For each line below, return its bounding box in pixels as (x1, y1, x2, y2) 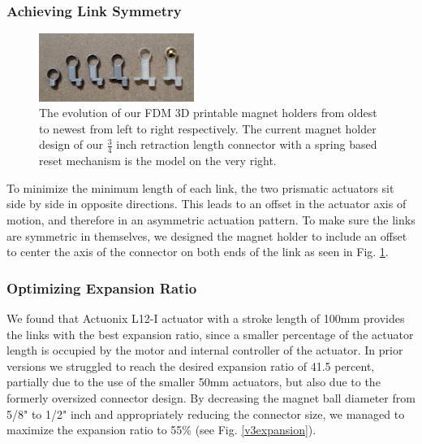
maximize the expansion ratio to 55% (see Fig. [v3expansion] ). (6, 421, 316, 438)
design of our (39, 136, 104, 153)
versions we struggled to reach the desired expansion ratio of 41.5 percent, (6, 357, 375, 374)
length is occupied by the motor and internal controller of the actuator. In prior (6, 342, 403, 359)
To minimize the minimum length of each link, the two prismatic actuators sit (6, 179, 394, 196)
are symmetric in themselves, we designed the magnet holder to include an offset (6, 227, 407, 244)
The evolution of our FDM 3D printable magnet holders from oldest (39, 104, 377, 121)
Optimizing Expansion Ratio (6, 277, 197, 298)
